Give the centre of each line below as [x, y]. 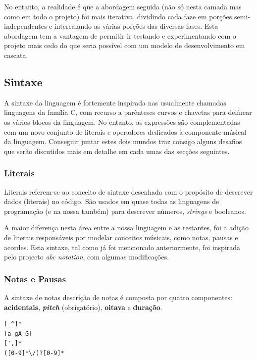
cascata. [16, 55]
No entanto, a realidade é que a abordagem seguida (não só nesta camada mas [123, 6]
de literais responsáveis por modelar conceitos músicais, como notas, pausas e [121, 237]
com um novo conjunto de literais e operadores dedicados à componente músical [125, 131]
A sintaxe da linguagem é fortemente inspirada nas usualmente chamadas [115, 102]
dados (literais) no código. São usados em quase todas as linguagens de [112, 201]
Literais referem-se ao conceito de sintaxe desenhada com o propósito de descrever [128, 191]
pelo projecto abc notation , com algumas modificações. [87, 257]
